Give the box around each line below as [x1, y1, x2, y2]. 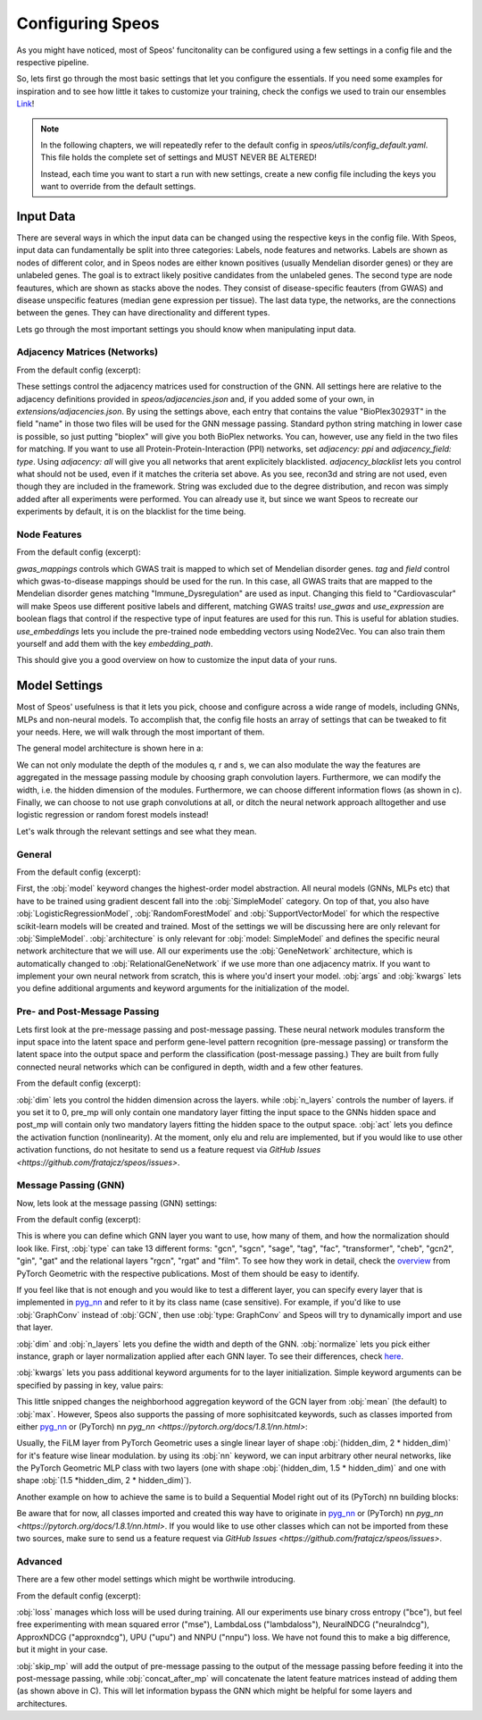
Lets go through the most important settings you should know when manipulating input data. [16, 323, 357, 334]
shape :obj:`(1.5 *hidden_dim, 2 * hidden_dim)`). [16, 1475, 192, 1486]
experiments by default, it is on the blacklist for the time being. [16, 506, 246, 517]
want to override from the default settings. [40, 181, 196, 192]
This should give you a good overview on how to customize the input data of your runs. [16, 655, 337, 666]
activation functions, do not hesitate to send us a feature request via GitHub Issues [16, 1145, 321, 1155]
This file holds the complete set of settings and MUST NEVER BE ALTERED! [40, 152, 317, 163]
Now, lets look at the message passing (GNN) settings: [16, 1197, 218, 1208]
